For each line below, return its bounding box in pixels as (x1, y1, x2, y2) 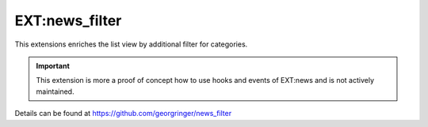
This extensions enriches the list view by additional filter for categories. (14, 39, 248, 49)
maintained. (36, 87, 75, 96)
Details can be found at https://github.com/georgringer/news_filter (14, 109, 232, 118)
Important (36, 61, 71, 70)
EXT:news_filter (14, 12, 122, 29)
